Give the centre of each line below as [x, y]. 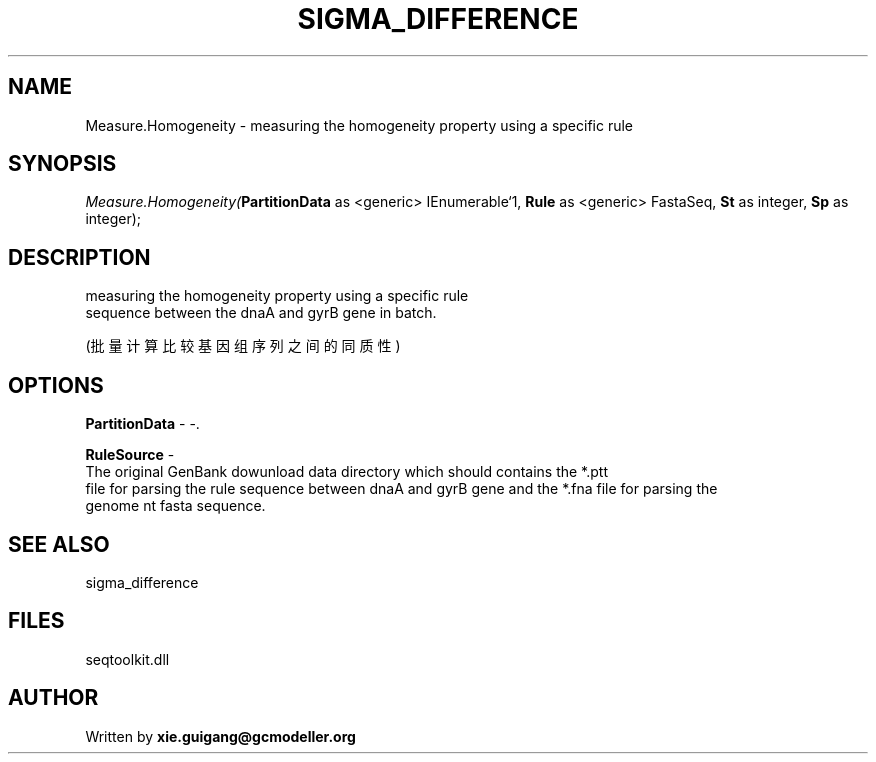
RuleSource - [130, 455]
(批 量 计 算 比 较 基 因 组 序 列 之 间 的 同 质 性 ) [243, 346]
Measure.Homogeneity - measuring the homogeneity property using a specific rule [359, 125]
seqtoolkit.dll [127, 659]
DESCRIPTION [79, 257]
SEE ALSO [59, 544]
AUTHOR [53, 698]
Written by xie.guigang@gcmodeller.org [220, 736]
